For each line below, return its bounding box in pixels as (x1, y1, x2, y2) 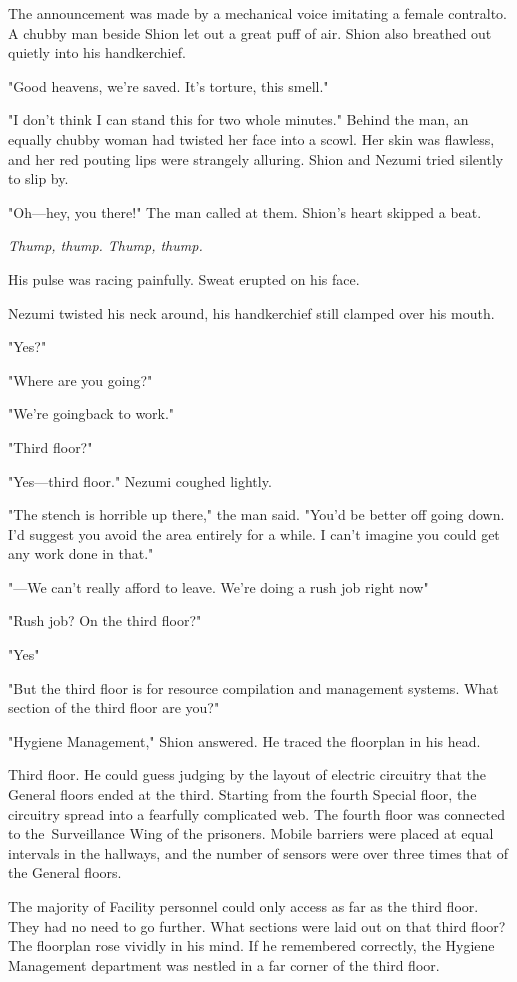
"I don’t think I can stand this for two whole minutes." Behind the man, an (8, 109, 469, 130)
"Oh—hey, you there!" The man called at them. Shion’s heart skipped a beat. (8, 201, 482, 222)
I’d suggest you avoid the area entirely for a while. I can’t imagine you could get (8, 523, 500, 544)
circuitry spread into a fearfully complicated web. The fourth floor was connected (8, 803, 506, 824)
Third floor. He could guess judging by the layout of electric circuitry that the (8, 764, 486, 785)
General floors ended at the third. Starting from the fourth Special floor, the (8, 784, 477, 805)
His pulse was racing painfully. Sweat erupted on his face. (8, 268, 360, 289)
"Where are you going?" (8, 369, 153, 390)
